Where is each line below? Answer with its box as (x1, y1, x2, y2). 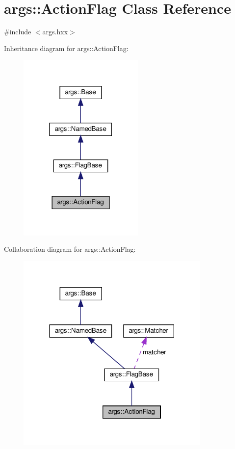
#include (4, 26, 31, 37)
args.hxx (42, 26, 68, 37)
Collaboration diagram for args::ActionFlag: (4, 244, 136, 254)
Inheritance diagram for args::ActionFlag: (4, 43, 129, 53)
